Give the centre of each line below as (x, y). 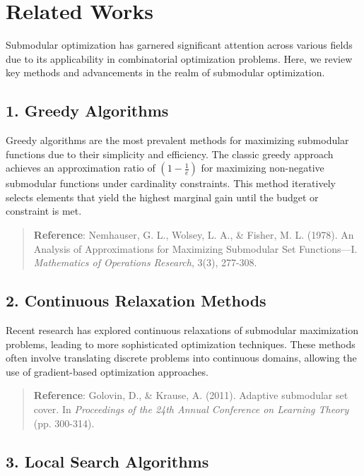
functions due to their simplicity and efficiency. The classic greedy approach (170, 154)
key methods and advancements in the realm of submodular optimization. (165, 72)
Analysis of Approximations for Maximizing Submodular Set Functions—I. (195, 248)
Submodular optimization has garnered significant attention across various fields (179, 45)
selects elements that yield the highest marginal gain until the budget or (162, 197)
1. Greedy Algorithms (87, 111)
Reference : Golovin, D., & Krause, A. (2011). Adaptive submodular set (191, 395)
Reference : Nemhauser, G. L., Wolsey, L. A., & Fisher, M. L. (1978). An (194, 235)
